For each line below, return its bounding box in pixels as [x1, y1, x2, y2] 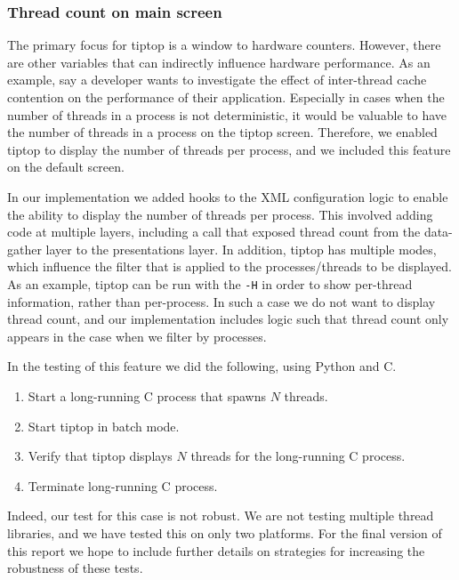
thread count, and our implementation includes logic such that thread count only [7, 310, 449, 328]
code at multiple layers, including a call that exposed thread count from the [7, 222, 421, 241]
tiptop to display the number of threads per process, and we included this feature [7, 140, 451, 158]
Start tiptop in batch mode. [28, 416, 180, 435]
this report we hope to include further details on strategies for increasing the [7, 541, 425, 560]
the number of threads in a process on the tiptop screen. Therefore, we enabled [7, 123, 438, 141]
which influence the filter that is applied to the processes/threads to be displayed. [7, 257, 452, 276]
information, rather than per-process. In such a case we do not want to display [7, 292, 436, 310]
